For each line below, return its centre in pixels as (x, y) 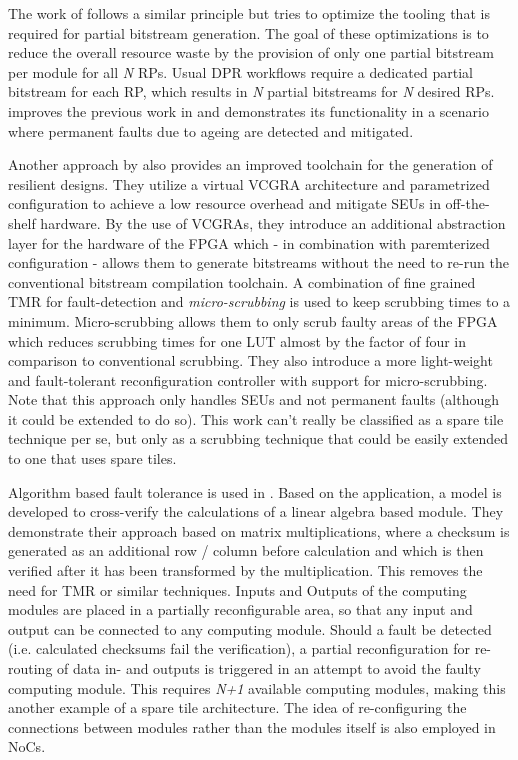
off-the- (467, 203)
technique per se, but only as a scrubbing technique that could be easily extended (258, 438)
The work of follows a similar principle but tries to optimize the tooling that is (249, 13)
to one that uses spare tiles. (92, 458)
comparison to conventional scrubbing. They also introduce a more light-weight (250, 360)
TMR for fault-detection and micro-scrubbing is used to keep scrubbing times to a (259, 301)
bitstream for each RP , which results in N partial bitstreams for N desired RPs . (251, 91)
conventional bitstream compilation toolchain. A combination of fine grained (242, 281)
